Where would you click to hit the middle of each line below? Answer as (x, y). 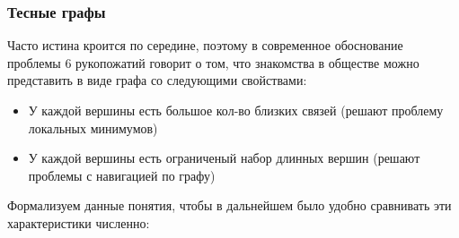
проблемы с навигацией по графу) (122, 175)
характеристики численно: (79, 222)
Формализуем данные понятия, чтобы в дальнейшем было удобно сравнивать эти (229, 205)
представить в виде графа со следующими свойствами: (157, 80)
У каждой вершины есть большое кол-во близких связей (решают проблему (236, 110)
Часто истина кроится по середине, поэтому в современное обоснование (205, 45)
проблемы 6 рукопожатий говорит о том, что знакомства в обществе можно (213, 62)
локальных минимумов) (93, 127)
